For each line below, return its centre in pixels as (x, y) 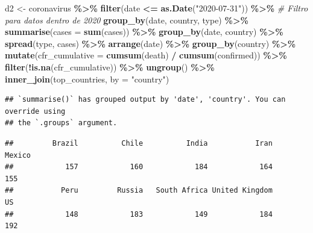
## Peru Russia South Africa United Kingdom (139, 191)
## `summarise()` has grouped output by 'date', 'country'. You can (145, 100)
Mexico (18, 155)
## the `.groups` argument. (61, 123)
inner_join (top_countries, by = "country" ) (87, 79)
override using (35, 111)
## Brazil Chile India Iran (139, 143)
